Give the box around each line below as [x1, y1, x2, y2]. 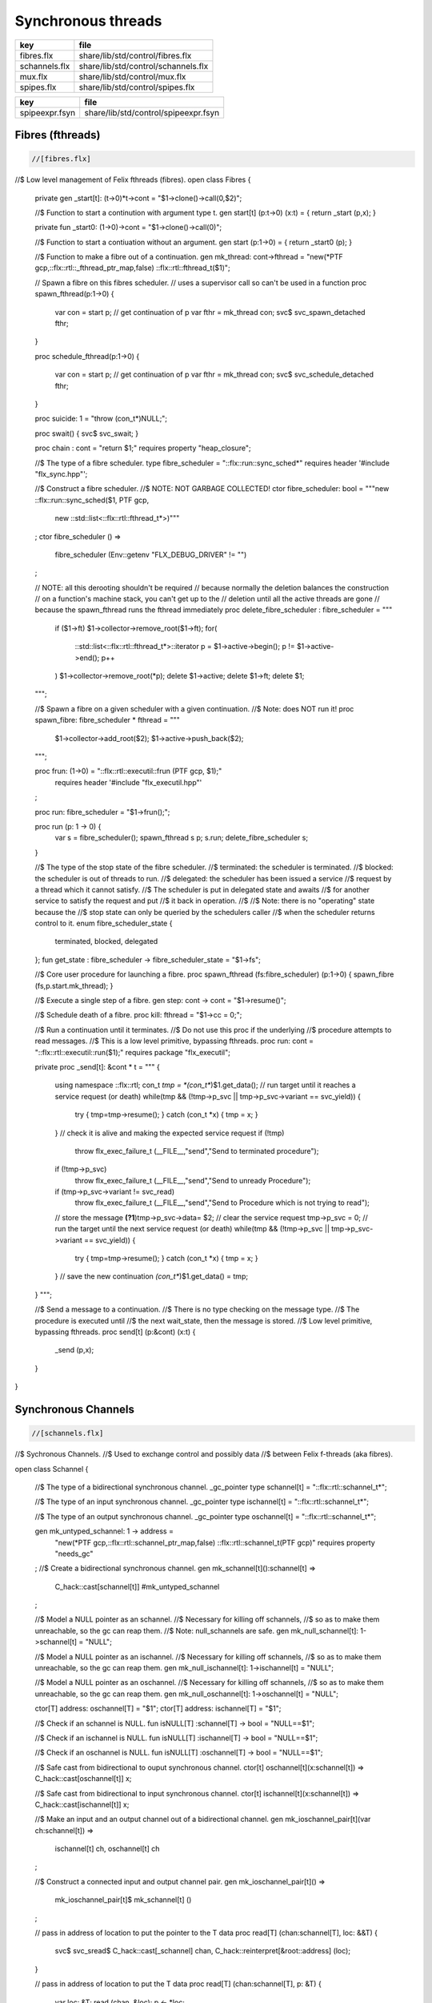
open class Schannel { [14, 1464, 89, 1473]
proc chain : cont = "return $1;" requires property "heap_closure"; [34, 443, 251, 453]
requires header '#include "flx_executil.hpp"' [54, 777, 202, 787]
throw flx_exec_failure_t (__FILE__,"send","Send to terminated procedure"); [74, 1146, 319, 1155]
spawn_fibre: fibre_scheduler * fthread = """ [34, 715, 180, 725]
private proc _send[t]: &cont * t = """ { [34, 1062, 160, 1071]
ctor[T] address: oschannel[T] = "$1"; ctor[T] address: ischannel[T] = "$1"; [34, 1703, 282, 1714]
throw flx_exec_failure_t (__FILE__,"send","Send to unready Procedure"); [74, 1175, 311, 1185]
